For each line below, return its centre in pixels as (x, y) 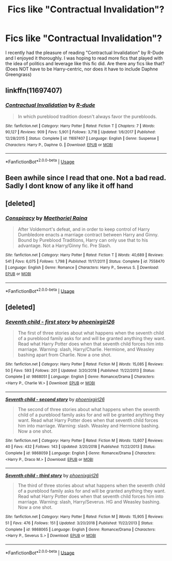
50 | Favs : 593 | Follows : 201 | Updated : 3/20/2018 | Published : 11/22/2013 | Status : (80, 370)
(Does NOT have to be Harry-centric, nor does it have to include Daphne (82, 69)
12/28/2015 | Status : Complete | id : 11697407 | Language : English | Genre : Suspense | (82, 138)
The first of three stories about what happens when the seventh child (91, 333)
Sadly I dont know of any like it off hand (69, 186)
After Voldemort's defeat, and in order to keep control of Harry (84, 229)
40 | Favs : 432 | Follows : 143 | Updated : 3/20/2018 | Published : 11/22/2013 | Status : (81, 447)
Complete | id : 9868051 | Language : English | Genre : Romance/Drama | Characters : (80, 377)
